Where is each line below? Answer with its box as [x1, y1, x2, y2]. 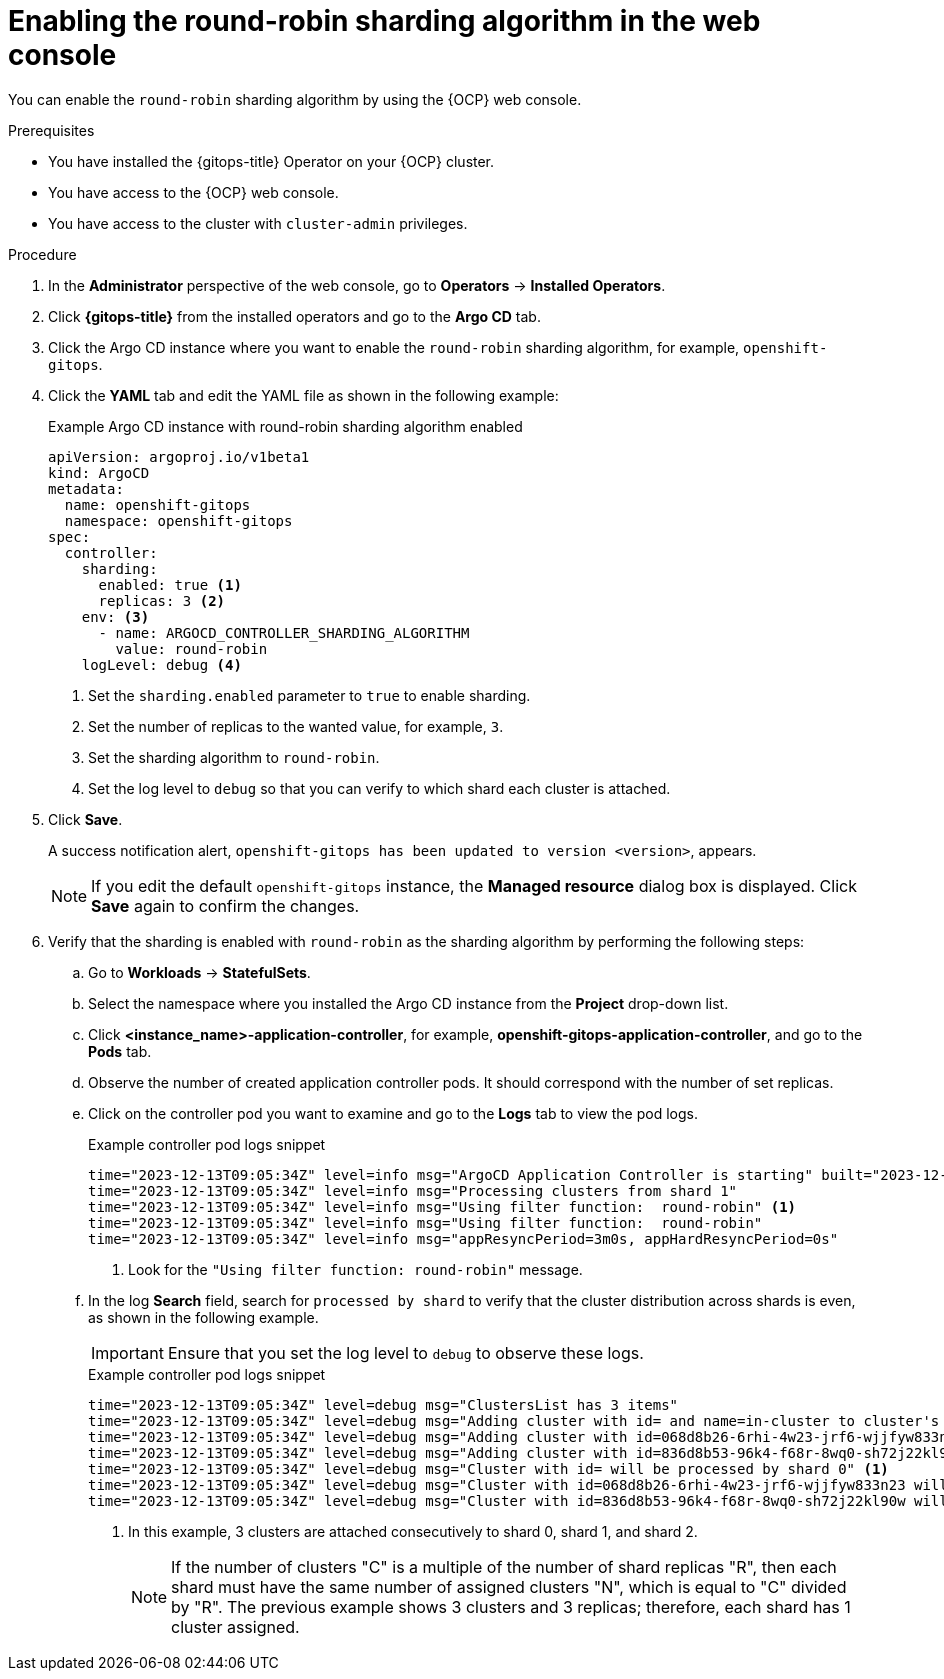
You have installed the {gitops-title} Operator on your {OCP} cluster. [48, 152, 495, 170]
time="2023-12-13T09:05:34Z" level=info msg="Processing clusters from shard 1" [88, 1182, 738, 1199]
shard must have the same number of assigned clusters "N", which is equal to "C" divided [171, 1576, 847, 1597]
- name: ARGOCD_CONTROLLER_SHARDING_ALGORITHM [98, 624, 470, 641]
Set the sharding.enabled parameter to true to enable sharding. [88, 686, 531, 704]
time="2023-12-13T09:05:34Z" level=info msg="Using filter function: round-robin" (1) [88, 1198, 797, 1215]
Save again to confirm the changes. [91, 895, 360, 916]
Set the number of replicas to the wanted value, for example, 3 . [88, 717, 504, 735]
